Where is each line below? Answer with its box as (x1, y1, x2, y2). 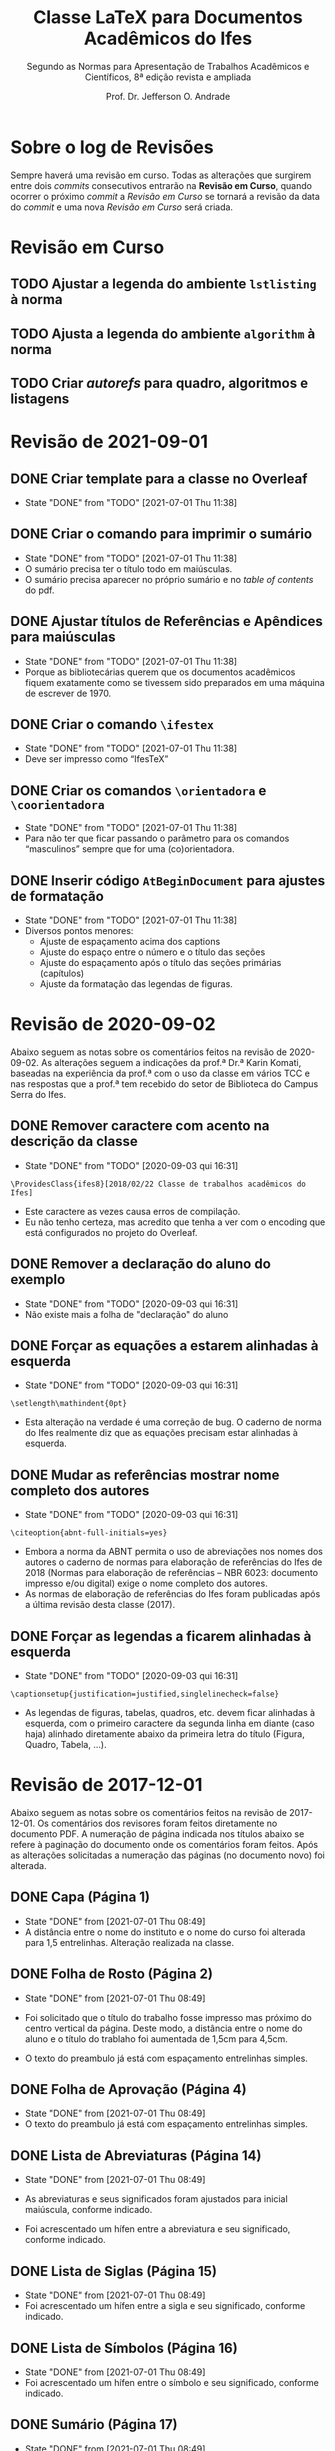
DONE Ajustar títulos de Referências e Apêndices (10, 613, 323, 630)
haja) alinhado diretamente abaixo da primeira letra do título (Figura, (24, 1728, 305, 1740)
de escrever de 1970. (24, 687, 112, 699)
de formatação (10, 887, 105, 905)
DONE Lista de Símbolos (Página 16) (10, 2339, 238, 2356)
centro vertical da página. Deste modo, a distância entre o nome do (24, 2022, 303, 2034)
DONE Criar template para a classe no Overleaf (10, 470, 308, 487)
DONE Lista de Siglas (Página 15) (10, 2262, 218, 2280)
